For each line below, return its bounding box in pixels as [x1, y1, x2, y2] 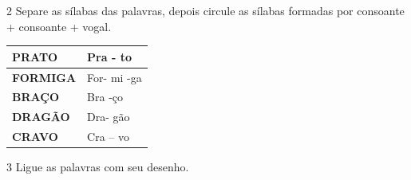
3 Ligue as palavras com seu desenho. [6, 158, 189, 175]
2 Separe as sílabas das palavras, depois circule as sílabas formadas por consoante [6, 2, 405, 18]
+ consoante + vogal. [6, 18, 112, 34]
